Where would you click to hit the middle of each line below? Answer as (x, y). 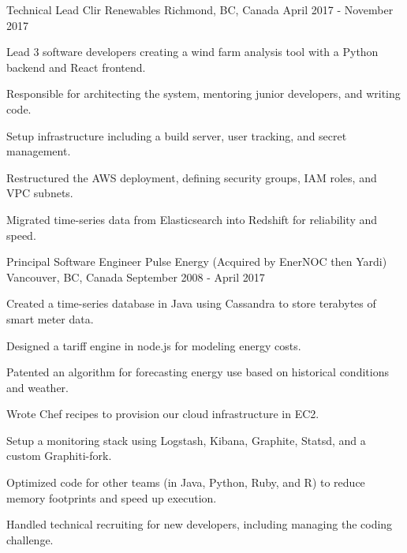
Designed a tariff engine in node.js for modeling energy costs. (154, 345)
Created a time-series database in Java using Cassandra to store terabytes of (191, 303)
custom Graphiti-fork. (59, 456)
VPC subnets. (40, 193)
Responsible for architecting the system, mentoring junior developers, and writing (203, 93)
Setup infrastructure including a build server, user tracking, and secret (177, 135)
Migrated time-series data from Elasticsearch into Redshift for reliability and (192, 219)
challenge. (30, 539)
